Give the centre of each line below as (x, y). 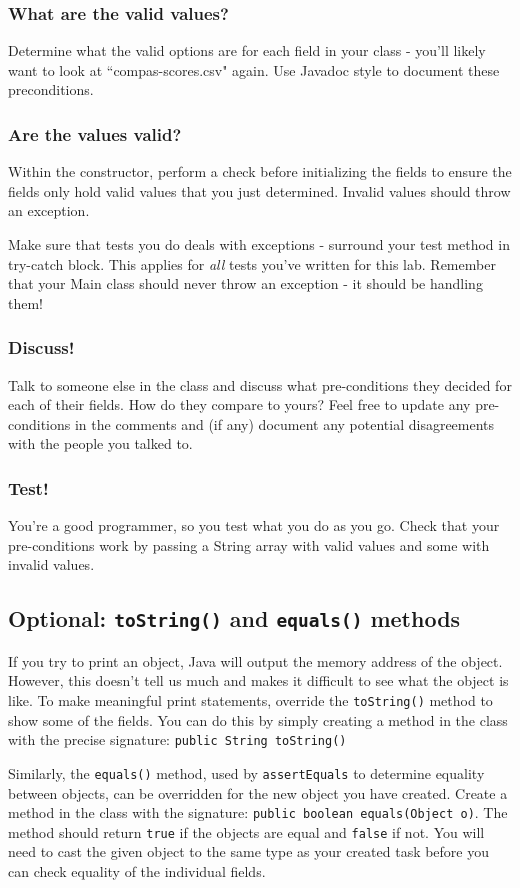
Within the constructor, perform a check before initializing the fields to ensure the (260, 171)
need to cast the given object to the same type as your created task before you (249, 851)
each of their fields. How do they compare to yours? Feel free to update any (239, 404)
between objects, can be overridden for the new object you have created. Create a (258, 792)
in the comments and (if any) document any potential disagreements (284, 423)
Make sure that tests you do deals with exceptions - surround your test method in (259, 244)
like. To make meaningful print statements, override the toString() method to (250, 699)
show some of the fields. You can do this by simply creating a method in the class (258, 719)
